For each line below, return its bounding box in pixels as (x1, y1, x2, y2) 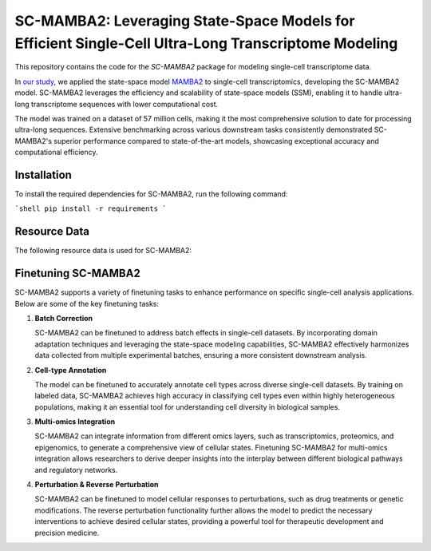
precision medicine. (34, 528, 100, 537)
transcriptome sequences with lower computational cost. (30, 99, 219, 109)
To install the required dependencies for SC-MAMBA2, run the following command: (14, 188, 288, 199)
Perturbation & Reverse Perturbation (34, 480, 159, 490)
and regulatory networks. (34, 465, 118, 474)
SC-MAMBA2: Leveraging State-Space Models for (14, 12, 355, 30)
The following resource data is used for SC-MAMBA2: (14, 246, 192, 256)
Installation (14, 168, 72, 181)
